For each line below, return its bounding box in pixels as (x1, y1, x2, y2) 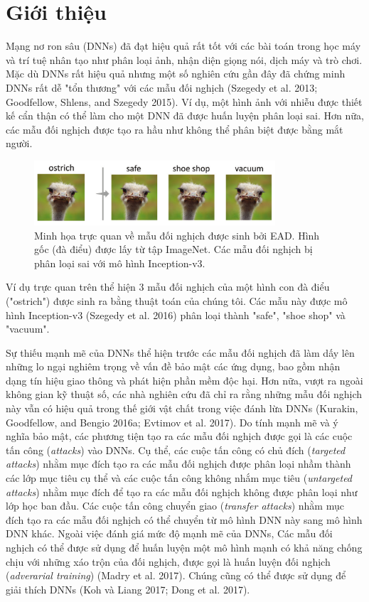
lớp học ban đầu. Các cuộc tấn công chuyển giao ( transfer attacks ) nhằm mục (6, 498, 344, 513)
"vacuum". (6, 321, 50, 336)
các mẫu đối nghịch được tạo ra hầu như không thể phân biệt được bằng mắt (6, 122, 343, 136)
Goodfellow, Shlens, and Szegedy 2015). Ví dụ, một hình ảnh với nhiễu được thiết (6, 94, 363, 109)
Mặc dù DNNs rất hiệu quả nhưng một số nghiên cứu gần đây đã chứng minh (6, 66, 346, 81)
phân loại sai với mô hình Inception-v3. (34, 255, 205, 270)
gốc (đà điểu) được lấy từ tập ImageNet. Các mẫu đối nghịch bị (34, 242, 313, 257)
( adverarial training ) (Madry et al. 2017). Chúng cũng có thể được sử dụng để (6, 568, 346, 583)
